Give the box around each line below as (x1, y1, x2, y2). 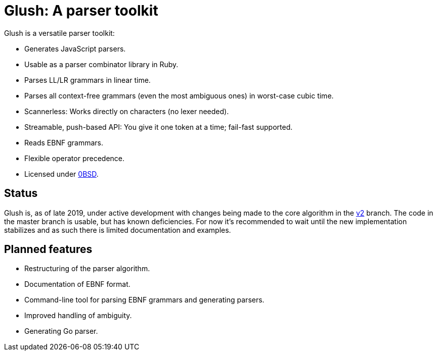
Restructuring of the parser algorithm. (24, 264, 150, 273)
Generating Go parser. (24, 327, 98, 336)
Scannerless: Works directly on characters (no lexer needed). (24, 107, 229, 116)
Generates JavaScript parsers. (24, 44, 126, 53)
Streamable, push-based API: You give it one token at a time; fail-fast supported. (24, 122, 293, 131)
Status (4, 187, 38, 200)
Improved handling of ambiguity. (24, 311, 132, 320)
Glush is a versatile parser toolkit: (4, 28, 115, 37)
